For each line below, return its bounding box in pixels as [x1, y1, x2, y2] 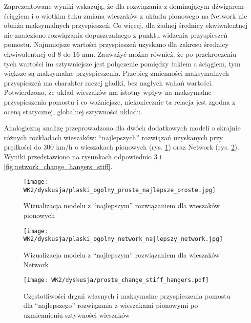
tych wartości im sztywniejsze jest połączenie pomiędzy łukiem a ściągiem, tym [4, 58, 241, 68]
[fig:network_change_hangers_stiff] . [4, 161, 113, 171]
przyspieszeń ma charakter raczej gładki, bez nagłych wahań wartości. [4, 77, 213, 87]
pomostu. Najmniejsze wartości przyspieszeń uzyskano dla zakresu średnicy [4, 39, 229, 49]
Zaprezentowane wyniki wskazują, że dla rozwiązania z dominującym [4, 1, 209, 11]
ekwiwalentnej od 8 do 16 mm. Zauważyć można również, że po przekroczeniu [4, 48, 237, 59]
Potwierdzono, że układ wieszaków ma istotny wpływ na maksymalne [4, 87, 211, 97]
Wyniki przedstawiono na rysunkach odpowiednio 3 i [4, 151, 162, 161]
